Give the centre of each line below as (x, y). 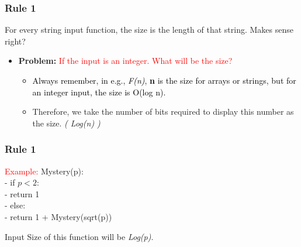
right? (15, 41)
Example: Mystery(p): (44, 171)
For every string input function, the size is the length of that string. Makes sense (149, 30)
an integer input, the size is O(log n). (99, 92)
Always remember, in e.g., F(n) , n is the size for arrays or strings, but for (164, 80)
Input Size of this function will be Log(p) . (79, 236)
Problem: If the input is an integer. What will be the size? (125, 61)
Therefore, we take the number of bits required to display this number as (163, 112)
